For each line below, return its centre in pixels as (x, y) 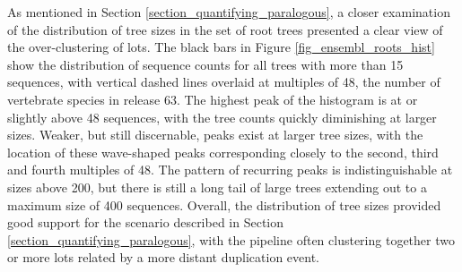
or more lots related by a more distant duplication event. (163, 257)
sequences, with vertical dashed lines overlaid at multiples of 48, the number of (224, 82)
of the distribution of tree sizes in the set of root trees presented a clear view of (225, 29)
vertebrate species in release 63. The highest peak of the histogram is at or (213, 99)
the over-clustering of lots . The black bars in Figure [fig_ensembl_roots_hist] (221, 47)
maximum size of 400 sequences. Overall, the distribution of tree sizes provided (224, 204)
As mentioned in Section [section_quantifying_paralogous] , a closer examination (229, 12)
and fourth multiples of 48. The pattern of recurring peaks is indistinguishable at (230, 170)
